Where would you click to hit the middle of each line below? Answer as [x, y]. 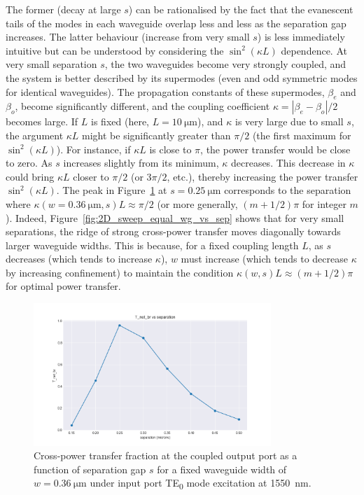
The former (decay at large [63, 9]
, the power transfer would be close [275, 149]
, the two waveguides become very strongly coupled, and [225, 64]
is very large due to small [289, 121]
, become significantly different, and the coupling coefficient [142, 106]
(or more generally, [197, 203]
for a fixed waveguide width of [222, 469]
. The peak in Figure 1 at [112, 190]
